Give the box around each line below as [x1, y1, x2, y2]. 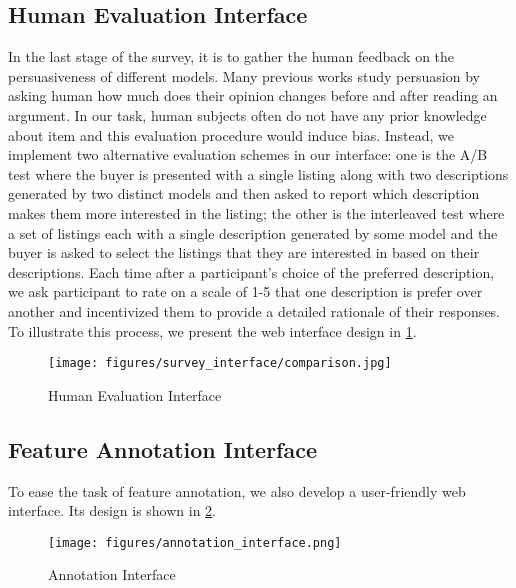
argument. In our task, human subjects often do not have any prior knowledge [8, 104, 487, 125]
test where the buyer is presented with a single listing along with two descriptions [8, 163, 509, 184]
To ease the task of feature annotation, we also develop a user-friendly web [8, 480, 466, 501]
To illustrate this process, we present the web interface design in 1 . [8, 320, 417, 341]
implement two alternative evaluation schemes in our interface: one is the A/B [8, 144, 488, 165]
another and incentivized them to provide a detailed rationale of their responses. [8, 300, 500, 321]
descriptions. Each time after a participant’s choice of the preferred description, [8, 261, 495, 282]
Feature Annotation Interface [8, 433, 317, 464]
